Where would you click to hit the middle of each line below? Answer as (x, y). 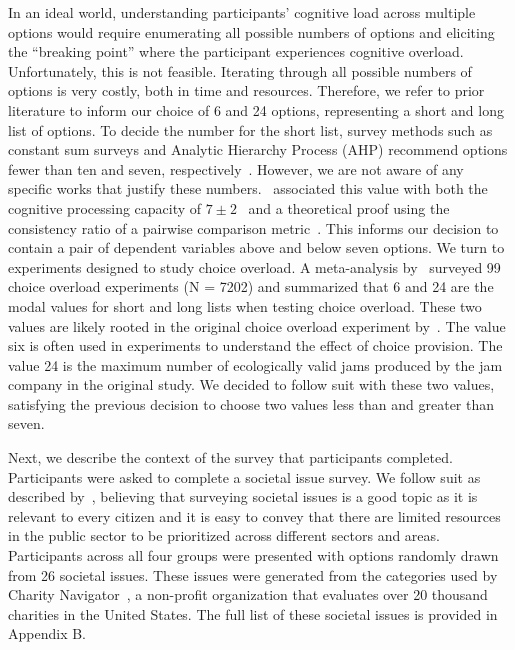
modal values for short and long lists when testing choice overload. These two (245, 305)
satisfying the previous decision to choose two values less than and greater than (251, 403)
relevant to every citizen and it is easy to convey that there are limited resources (254, 515)
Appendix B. (47, 633)
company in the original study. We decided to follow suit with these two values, (251, 384)
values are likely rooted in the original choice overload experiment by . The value (257, 325)
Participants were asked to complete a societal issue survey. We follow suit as (244, 476)
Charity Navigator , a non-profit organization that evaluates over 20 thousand (248, 594)
